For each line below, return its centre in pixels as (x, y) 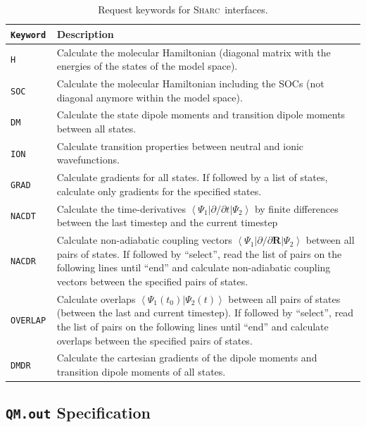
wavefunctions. (88, 160)
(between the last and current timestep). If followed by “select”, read (205, 312)
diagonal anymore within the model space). (150, 97)
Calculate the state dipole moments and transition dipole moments (201, 115)
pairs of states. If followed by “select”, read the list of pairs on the (199, 253)
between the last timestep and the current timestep (167, 222)
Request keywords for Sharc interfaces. (183, 9)
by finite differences (296, 208)
